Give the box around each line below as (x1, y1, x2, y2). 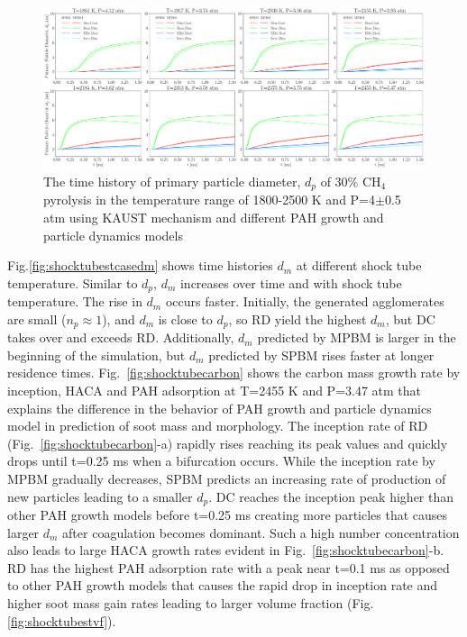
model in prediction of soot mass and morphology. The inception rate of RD (7, 416, 428, 435)
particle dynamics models (43, 225, 183, 244)
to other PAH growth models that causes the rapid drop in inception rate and (7, 576, 438, 595)
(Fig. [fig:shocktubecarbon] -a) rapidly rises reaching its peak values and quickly (7, 433, 448, 452)
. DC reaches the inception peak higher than (208, 487, 454, 505)
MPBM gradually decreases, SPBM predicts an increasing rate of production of (7, 469, 446, 487)
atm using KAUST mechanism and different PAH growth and (43, 207, 384, 226)
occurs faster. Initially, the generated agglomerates (165, 292, 444, 311)
